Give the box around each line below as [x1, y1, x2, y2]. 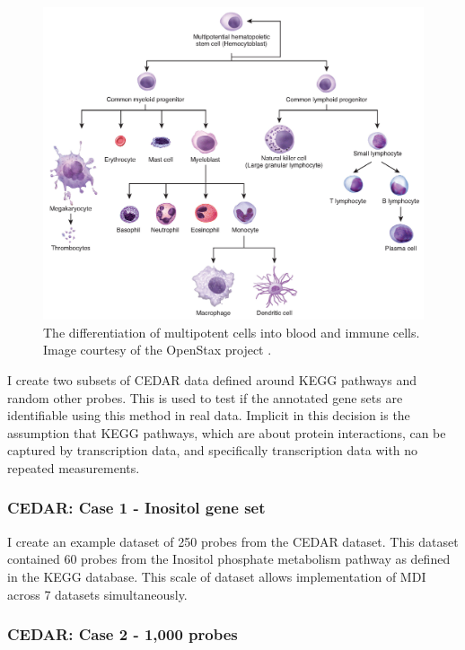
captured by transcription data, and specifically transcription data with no [7, 441, 418, 460]
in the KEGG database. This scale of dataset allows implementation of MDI [7, 567, 426, 585]
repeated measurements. [7, 458, 140, 477]
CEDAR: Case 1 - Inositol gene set [7, 496, 266, 519]
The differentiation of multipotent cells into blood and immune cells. [43, 322, 420, 341]
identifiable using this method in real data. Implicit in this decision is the [7, 406, 410, 425]
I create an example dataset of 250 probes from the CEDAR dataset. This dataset [7, 531, 459, 550]
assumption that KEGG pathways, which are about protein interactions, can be [7, 423, 446, 442]
